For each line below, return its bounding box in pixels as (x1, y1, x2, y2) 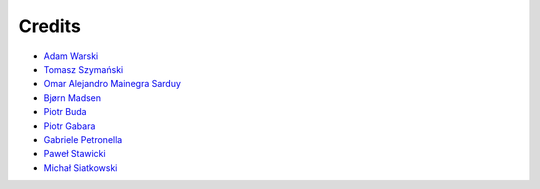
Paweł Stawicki (43, 148, 106, 160)
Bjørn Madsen (43, 91, 102, 104)
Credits (18, 15, 82, 37)
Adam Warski (43, 50, 99, 62)
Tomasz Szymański (43, 63, 124, 75)
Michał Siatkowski (43, 161, 118, 174)
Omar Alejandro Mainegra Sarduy (43, 78, 182, 90)
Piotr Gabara (43, 120, 96, 132)
